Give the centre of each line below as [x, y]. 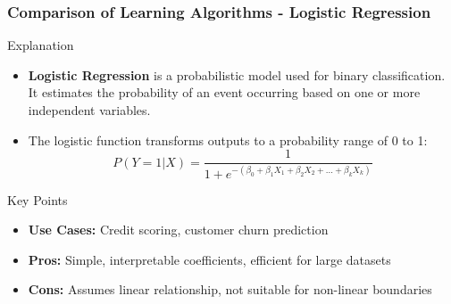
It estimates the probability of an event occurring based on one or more [224, 92]
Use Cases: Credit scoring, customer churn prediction [178, 230]
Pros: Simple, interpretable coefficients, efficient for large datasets [209, 259]
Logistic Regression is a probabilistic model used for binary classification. [237, 74]
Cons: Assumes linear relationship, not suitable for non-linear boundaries [230, 289]
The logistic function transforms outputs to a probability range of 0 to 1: [228, 140]
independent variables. [89, 110]
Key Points [38, 199]
